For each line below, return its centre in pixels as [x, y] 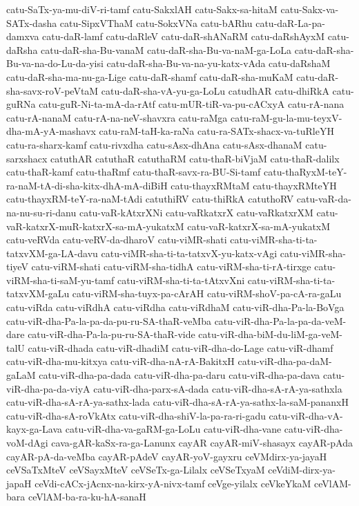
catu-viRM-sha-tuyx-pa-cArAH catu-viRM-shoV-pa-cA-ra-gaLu [207, 293]
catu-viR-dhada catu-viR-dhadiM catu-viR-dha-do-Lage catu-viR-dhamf [181, 347]
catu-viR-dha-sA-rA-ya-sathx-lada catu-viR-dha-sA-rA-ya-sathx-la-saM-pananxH [177, 402]
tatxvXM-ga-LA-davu [52, 253]
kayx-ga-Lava [35, 429]
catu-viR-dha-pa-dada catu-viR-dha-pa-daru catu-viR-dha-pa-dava [179, 375]
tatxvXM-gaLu [38, 293]
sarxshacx [27, 158]
